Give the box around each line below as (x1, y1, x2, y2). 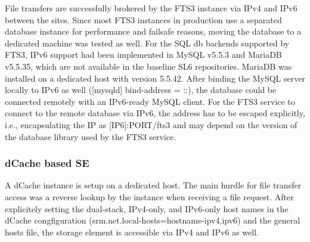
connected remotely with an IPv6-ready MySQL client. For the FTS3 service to (5, 95, 295, 107)
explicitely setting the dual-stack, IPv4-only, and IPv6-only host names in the (5, 202, 289, 215)
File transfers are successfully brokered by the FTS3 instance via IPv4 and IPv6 (5, 2, 297, 14)
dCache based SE (5, 156, 89, 170)
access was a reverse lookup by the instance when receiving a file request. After (5, 190, 294, 203)
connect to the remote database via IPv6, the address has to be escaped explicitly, (5, 107, 305, 119)
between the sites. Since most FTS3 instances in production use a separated (5, 13, 282, 26)
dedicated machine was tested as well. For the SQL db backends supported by (5, 36, 290, 49)
